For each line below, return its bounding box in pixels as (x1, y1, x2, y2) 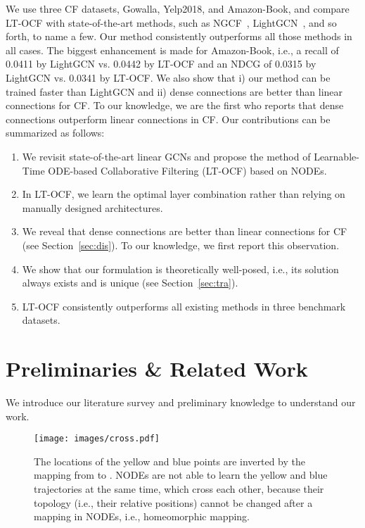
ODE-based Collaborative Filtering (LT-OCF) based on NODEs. (48, 163, 327, 177)
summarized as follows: (6, 125, 105, 140)
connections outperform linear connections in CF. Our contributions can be (6, 111, 331, 126)
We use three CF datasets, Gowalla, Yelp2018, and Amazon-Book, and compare (6, 1, 350, 15)
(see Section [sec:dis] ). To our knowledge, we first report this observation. (22, 237, 340, 252)
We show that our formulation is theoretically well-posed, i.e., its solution (22, 261, 339, 276)
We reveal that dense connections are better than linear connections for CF (22, 224, 347, 239)
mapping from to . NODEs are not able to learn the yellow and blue (34, 467, 328, 482)
